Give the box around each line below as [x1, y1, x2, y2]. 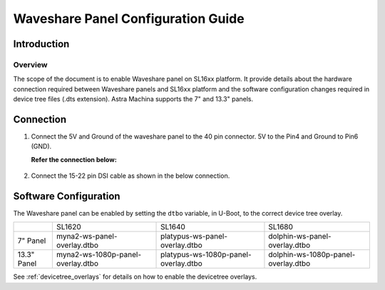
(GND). [31, 142, 52, 151]
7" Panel [17, 236, 46, 246]
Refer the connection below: [31, 155, 117, 164]
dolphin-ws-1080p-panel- [268, 250, 356, 260]
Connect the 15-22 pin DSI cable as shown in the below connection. [31, 171, 230, 180]
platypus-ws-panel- [160, 231, 228, 241]
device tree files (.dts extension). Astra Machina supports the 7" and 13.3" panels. [13, 95, 254, 104]
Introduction [13, 38, 70, 50]
